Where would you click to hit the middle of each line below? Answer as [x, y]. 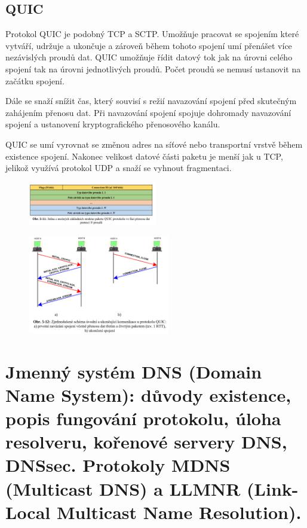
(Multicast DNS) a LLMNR [123, 488]
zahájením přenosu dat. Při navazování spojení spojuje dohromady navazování [148, 112]
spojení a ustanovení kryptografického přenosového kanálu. [113, 124]
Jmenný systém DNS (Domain [134, 371]
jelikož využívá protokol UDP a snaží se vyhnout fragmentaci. [119, 168]
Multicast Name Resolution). [179, 512]
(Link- [273, 488]
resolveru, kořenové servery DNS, [146, 442]
